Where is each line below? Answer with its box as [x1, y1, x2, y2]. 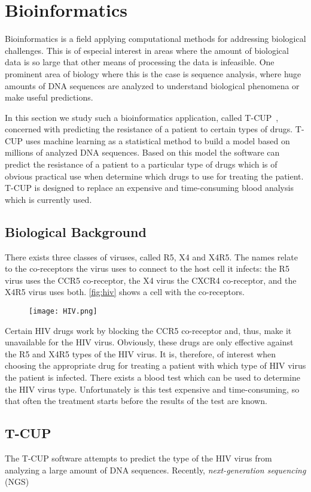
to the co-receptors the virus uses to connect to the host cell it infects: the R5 [5, 262, 289, 275]
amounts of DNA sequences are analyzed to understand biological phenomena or [5, 79, 300, 92]
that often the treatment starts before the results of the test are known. [5, 394, 267, 407]
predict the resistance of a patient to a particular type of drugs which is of [5, 158, 278, 171]
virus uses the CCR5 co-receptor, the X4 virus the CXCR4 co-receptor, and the [5, 274, 297, 286]
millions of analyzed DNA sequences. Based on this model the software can [5, 146, 280, 159]
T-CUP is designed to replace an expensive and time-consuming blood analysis [5, 181, 294, 194]
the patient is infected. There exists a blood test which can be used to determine [5, 371, 300, 384]
